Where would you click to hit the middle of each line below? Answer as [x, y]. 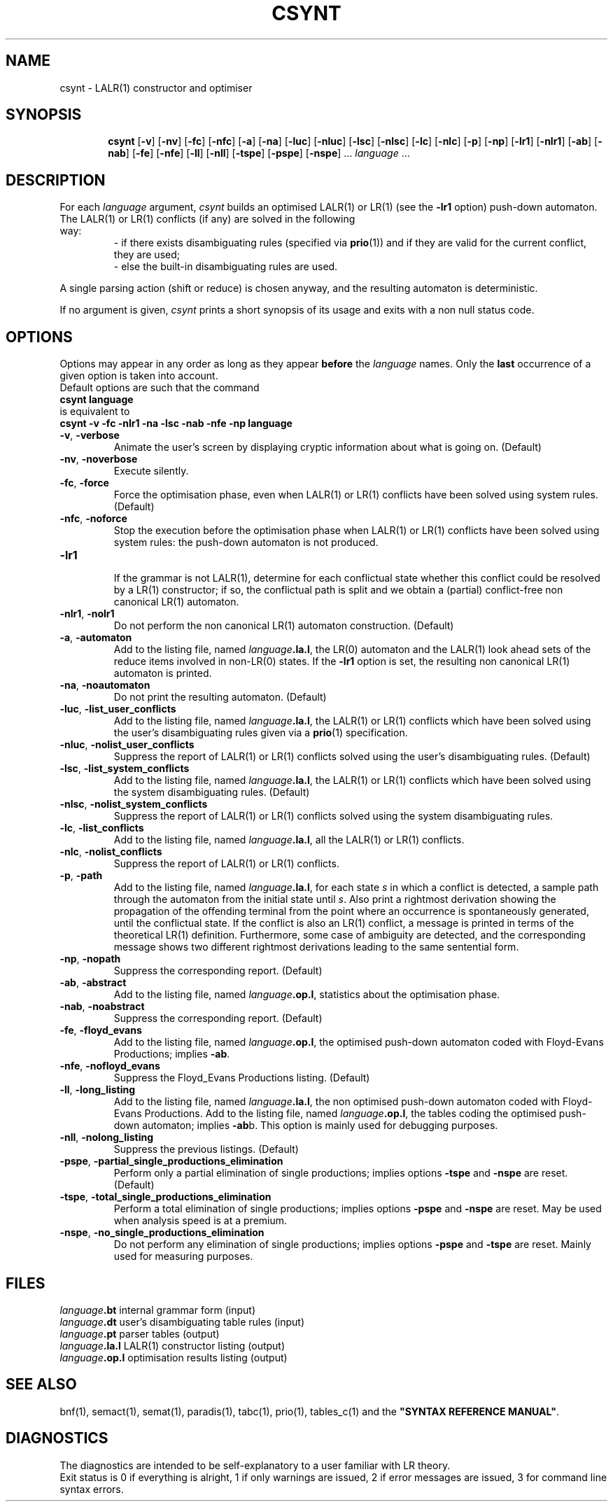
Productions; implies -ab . [172, 1054]
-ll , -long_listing [98, 1090]
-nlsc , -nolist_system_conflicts [134, 804]
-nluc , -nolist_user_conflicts [127, 745]
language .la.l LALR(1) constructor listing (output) [172, 1345]
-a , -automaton [96, 638]
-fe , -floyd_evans [101, 1030]
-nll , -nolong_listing [107, 1137]
